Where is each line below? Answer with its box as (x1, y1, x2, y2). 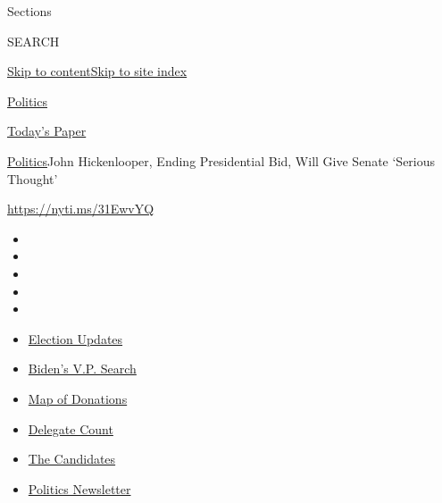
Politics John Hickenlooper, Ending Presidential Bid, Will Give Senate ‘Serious (7, 151, 436, 170)
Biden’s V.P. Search (28, 359, 137, 378)
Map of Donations (28, 389, 128, 407)
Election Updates (28, 329, 123, 348)
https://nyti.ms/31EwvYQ (7, 199, 154, 218)
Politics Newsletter (28, 479, 131, 498)
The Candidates (28, 449, 116, 468)
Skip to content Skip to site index (7, 62, 188, 80)
